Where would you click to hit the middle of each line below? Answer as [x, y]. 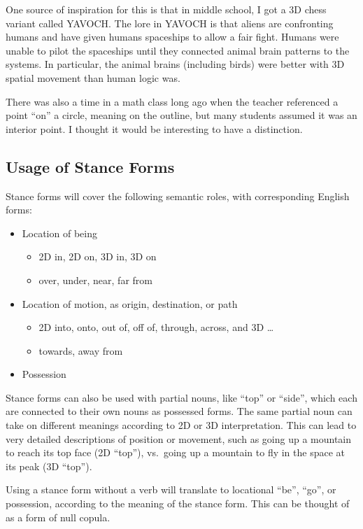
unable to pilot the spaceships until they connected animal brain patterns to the [178, 50]
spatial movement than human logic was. [93, 77]
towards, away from [81, 350]
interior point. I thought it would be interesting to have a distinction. [154, 128]
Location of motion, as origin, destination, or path [130, 303]
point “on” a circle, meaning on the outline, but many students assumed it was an [181, 115]
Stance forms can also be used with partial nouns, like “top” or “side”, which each [181, 397]
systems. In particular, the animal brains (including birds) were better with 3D [175, 64]
